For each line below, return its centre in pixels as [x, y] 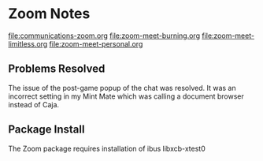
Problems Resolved [57, 69]
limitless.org [28, 43]
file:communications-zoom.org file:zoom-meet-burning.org [104, 36]
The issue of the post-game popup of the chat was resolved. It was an [122, 88]
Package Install [46, 130]
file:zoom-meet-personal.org [96, 43]
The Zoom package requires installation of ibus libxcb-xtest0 [107, 148]
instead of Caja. [34, 104]
